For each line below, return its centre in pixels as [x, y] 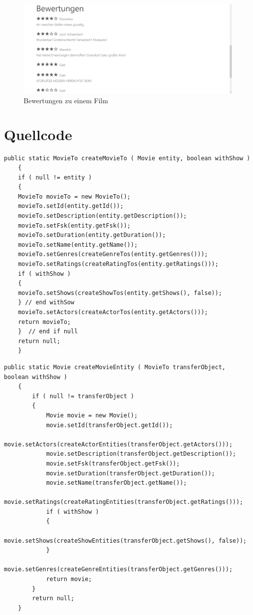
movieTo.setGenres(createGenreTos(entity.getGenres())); [113, 254]
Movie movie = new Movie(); [92, 415]
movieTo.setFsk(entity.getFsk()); [74, 225]
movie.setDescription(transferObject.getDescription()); [141, 454]
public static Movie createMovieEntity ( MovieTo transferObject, [115, 367]
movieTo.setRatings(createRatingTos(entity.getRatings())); [118, 264]
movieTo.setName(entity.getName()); [78, 245]
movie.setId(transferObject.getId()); [109, 425]
